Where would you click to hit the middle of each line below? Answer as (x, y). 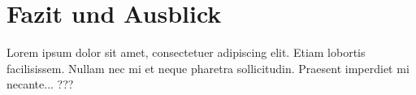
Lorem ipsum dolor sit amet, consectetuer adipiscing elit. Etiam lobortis (186, 52)
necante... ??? (40, 84)
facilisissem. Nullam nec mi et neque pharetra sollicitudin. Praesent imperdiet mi (208, 68)
